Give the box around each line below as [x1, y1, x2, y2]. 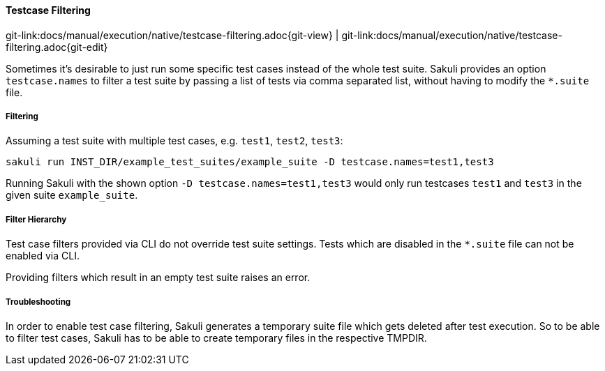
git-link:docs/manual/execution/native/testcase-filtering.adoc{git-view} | [6, 29, 339, 41]
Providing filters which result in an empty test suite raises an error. [6, 271, 311, 284]
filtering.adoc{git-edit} [6, 40, 108, 53]
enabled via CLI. [6, 250, 80, 262]
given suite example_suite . [6, 189, 138, 202]
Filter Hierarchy [6, 214, 67, 225]
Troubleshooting [6, 296, 71, 307]
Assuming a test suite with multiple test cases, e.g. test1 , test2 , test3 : [6, 135, 343, 147]
